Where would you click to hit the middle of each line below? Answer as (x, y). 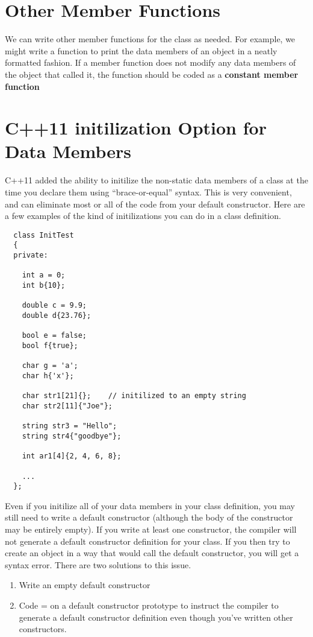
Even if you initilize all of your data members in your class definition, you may (150, 505)
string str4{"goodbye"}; (72, 436)
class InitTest (44, 235)
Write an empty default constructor (85, 585)
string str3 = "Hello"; (70, 426)
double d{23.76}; (57, 316)
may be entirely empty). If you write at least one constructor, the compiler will (151, 529)
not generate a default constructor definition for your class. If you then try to (147, 541)
